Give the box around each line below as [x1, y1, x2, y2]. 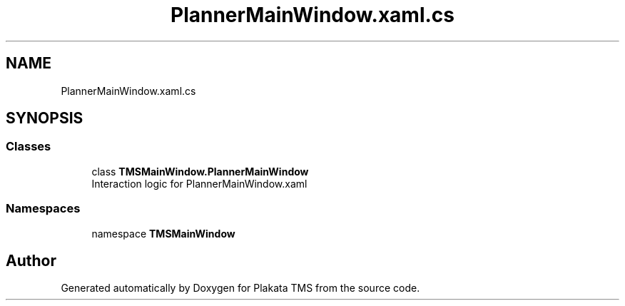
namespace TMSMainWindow [91, 227, 235, 240]
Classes [6, 139, 51, 154]
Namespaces [6, 201, 81, 216]
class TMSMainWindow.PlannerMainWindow [91, 165, 309, 178]
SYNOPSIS [6, 109, 83, 128]
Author [6, 251, 56, 270]
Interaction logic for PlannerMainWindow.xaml [91, 177, 308, 190]
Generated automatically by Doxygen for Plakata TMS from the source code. [61, 282, 420, 295]
